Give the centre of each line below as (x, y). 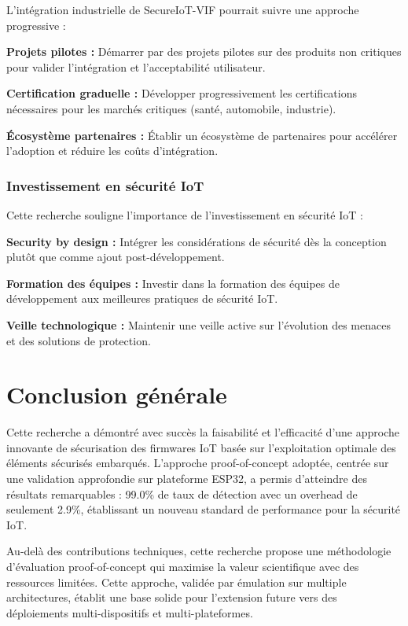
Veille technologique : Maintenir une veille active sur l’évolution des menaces (198, 324)
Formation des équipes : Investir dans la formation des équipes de (173, 283)
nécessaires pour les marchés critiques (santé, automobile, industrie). (171, 108)
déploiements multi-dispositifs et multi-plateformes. (130, 612)
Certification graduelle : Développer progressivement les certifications (182, 93)
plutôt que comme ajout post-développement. (116, 257)
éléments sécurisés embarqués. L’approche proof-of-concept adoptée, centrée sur (198, 463)
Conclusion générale (117, 394)
